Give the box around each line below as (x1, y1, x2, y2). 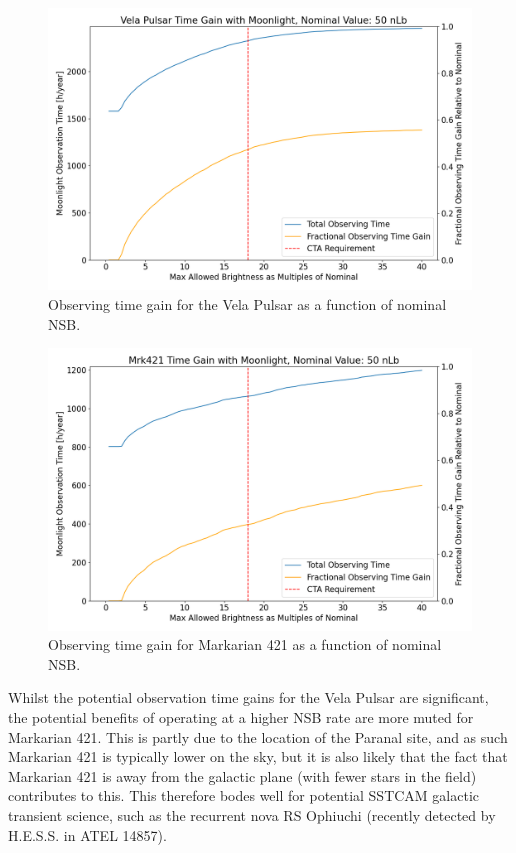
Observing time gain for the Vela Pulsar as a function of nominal (48, 293, 447, 314)
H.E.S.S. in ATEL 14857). (8, 824, 167, 845)
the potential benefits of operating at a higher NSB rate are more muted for (8, 706, 474, 727)
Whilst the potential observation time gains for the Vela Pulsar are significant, (8, 687, 489, 708)
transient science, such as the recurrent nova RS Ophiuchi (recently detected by (8, 804, 496, 825)
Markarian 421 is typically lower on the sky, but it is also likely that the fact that (8, 746, 508, 767)
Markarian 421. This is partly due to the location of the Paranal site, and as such (8, 726, 508, 747)
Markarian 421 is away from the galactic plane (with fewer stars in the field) (8, 765, 477, 786)
